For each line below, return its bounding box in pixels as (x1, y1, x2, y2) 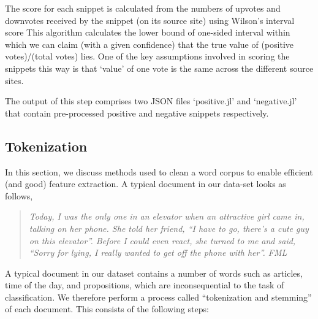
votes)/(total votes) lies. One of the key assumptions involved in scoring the (5, 50, 290, 63)
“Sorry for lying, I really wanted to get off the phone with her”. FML (29, 246, 287, 259)
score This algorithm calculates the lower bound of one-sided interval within (5, 26, 290, 39)
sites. (5, 74, 24, 86)
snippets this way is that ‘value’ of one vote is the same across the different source (5, 61, 314, 74)
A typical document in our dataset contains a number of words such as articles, (5, 266, 303, 279)
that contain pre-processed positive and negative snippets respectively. (5, 106, 269, 119)
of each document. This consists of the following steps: (5, 302, 209, 315)
